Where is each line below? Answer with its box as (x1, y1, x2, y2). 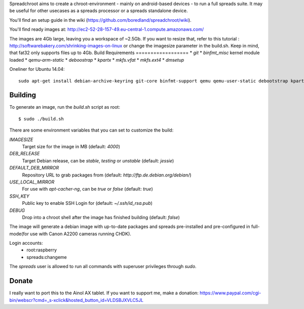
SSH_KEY (9, 193, 30, 199)
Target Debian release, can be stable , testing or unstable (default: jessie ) (22, 157, 174, 164)
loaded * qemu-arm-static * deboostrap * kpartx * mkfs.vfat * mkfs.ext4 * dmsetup (9, 57, 184, 63)
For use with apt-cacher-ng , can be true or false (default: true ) (22, 186, 153, 192)
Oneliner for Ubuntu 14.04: (9, 66, 65, 72)
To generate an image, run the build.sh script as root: (9, 104, 120, 110)
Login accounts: (9, 240, 43, 246)
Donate (9, 277, 33, 285)
